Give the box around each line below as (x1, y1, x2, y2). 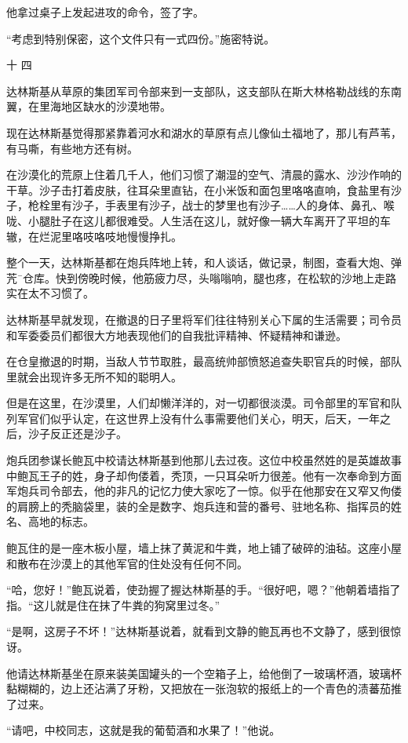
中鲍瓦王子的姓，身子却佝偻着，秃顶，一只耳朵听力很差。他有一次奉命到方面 (6, 467, 402, 483)
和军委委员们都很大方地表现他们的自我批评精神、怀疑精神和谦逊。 (6, 326, 347, 343)
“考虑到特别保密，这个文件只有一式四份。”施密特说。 (6, 30, 275, 46)
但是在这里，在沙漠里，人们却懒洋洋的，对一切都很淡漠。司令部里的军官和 (6, 395, 391, 411)
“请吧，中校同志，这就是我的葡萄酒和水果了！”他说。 (6, 722, 281, 738)
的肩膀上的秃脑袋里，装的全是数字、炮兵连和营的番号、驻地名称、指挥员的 (6, 497, 391, 514)
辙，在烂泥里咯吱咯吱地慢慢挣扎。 (6, 228, 182, 244)
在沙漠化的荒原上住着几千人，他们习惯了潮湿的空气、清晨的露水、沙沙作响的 (6, 166, 402, 183)
